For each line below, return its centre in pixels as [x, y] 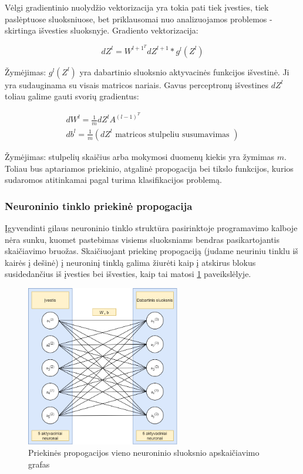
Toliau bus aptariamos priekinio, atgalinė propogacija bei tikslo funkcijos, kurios [149, 168]
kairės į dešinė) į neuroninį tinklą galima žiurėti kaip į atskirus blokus [130, 262]
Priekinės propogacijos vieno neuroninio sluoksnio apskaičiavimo [144, 453]
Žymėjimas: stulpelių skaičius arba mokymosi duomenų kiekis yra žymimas [140, 156]
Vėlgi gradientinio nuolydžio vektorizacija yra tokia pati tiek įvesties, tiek [137, 7]
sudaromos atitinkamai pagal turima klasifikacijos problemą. [113, 180]
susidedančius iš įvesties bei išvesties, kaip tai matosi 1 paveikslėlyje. [128, 274]
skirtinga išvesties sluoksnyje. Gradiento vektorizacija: [102, 30]
